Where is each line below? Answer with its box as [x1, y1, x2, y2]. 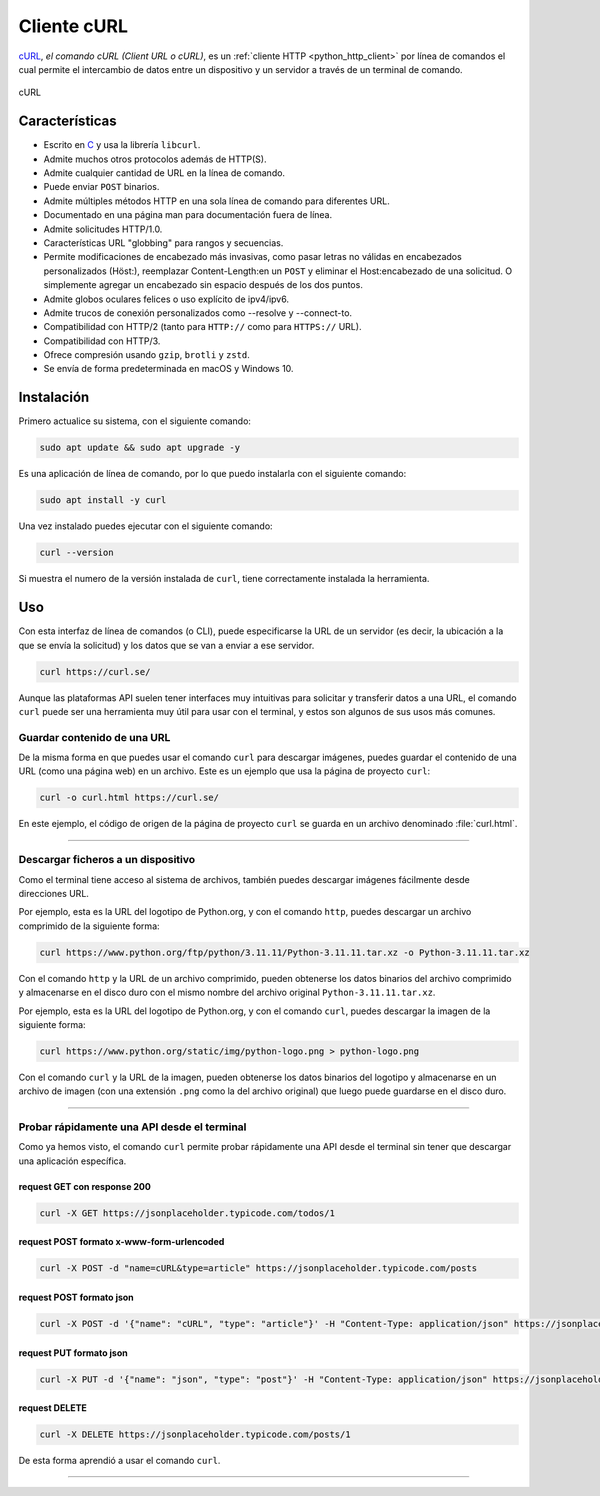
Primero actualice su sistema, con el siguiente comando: [18, 415, 252, 427]
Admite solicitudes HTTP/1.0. [43, 223, 163, 235]
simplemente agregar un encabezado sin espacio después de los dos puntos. [43, 279, 364, 291]
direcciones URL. [18, 887, 90, 899]
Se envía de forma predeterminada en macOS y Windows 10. [43, 363, 294, 375]
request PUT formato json [18, 1346, 129, 1359]
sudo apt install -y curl [39, 495, 167, 506]
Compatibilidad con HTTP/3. [43, 335, 161, 347]
